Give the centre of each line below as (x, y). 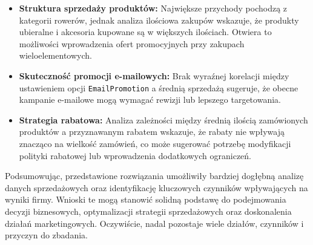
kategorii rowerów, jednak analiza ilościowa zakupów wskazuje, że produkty (159, 20)
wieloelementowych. (55, 55)
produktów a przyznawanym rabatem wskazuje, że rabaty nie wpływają (152, 132)
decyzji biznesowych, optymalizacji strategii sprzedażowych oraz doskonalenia (148, 211)
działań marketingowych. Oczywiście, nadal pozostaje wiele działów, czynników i (154, 223)
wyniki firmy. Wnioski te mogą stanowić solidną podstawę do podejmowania (146, 199)
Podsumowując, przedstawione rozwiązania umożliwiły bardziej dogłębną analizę (154, 176)
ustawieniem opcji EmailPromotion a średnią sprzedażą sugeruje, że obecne (159, 87)
